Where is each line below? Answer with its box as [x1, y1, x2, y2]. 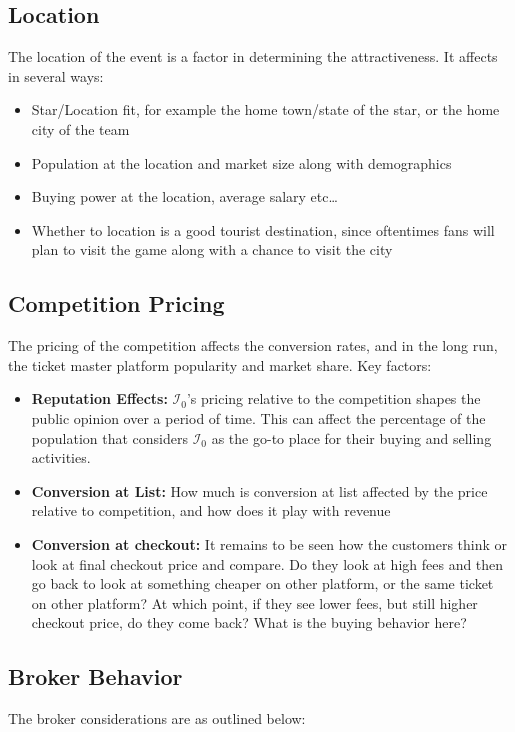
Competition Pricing [8, 288, 225, 319]
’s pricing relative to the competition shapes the [186, 388, 481, 409]
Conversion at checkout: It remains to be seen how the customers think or [31, 533, 508, 554]
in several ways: [8, 65, 104, 86]
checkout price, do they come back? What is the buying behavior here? [31, 612, 467, 633]
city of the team [31, 118, 130, 139]
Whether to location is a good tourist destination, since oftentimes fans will [31, 219, 495, 240]
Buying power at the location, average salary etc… [31, 186, 338, 207]
